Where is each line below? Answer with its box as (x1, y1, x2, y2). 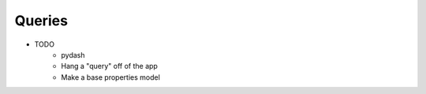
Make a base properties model (61, 72, 161, 82)
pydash (61, 50, 85, 59)
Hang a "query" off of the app (61, 62, 158, 71)
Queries (14, 12, 69, 29)
